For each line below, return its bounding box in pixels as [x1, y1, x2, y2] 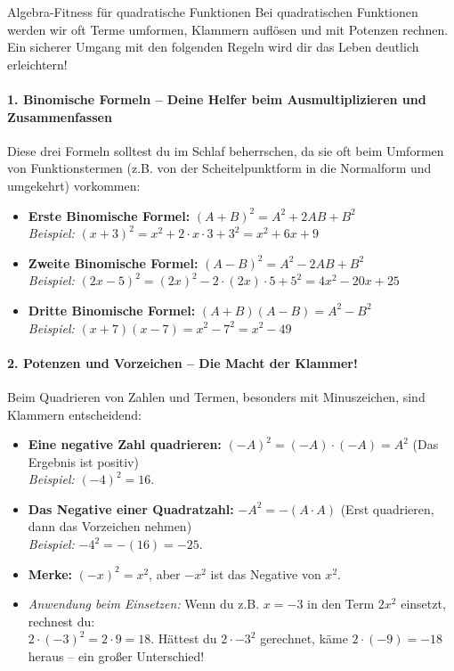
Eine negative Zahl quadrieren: [28, 435, 222, 454]
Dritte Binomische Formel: [28, 300, 196, 319]
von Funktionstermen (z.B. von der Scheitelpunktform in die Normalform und [7, 159, 432, 177]
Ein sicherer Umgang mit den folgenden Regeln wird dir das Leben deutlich [7, 37, 419, 56]
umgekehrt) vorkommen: [7, 176, 141, 194]
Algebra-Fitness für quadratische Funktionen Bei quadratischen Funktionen [7, 3, 418, 20]
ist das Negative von [210, 564, 321, 583]
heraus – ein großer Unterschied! [28, 647, 205, 666]
